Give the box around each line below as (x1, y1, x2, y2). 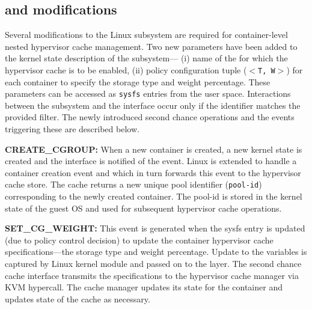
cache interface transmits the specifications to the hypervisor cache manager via (5, 269, 299, 281)
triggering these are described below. (5, 123, 139, 135)
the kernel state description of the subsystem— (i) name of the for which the (5, 52, 288, 64)
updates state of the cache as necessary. (5, 292, 150, 305)
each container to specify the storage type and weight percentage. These (5, 75, 271, 88)
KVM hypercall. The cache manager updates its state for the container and (5, 281, 283, 293)
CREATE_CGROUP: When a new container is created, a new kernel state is (5, 142, 302, 155)
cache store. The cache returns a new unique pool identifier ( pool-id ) (5, 178, 262, 191)
